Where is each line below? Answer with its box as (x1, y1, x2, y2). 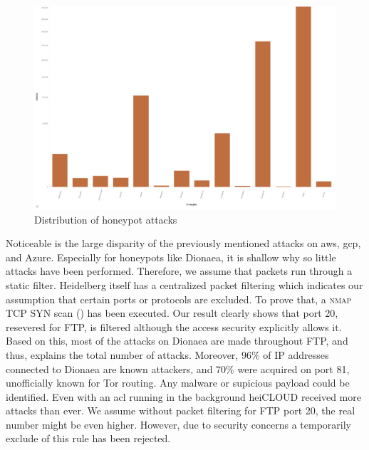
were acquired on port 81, (237, 361, 350, 376)
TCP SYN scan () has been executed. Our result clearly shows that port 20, (6, 305, 338, 320)
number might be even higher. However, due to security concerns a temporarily (6, 417, 351, 431)
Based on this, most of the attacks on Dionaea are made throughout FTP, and (6, 333, 348, 348)
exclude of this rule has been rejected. (6, 431, 171, 446)
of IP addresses (263, 347, 329, 362)
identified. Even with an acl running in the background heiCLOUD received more (6, 389, 361, 404)
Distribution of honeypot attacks (34, 211, 177, 226)
